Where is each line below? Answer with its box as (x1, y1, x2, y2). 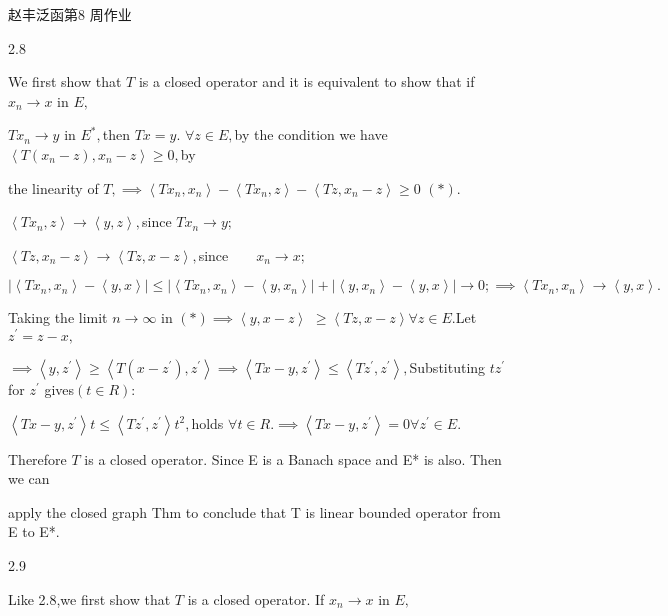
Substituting (409, 357, 486, 378)
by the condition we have (234, 124, 388, 145)
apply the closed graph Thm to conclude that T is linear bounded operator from (8, 501, 501, 522)
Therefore (8, 448, 67, 469)
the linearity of (8, 177, 99, 198)
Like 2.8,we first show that (8, 588, 171, 609)
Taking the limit (8, 307, 108, 328)
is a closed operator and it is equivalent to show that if (138, 71, 475, 92)
